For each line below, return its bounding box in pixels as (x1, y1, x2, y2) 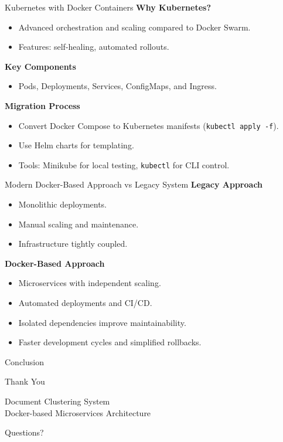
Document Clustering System (5, 395, 110, 407)
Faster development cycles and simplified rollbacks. (18, 336, 202, 348)
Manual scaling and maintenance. (18, 217, 139, 230)
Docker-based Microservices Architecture (5, 406, 151, 419)
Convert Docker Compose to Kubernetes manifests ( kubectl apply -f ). (18, 119, 279, 131)
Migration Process (5, 99, 80, 111)
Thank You (5, 375, 45, 387)
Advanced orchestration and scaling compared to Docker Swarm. (18, 21, 251, 33)
